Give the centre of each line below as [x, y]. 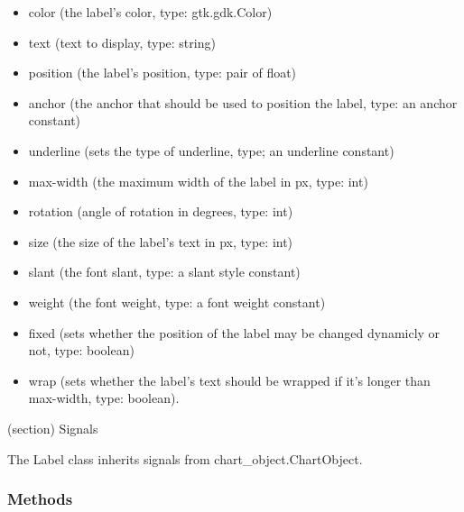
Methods [40, 499]
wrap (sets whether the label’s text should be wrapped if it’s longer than [229, 380]
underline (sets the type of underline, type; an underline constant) [211, 150]
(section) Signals [53, 428]
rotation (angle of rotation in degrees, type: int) [161, 211]
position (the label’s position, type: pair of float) [162, 73]
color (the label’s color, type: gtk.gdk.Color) [150, 12]
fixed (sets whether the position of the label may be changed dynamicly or [234, 332]
